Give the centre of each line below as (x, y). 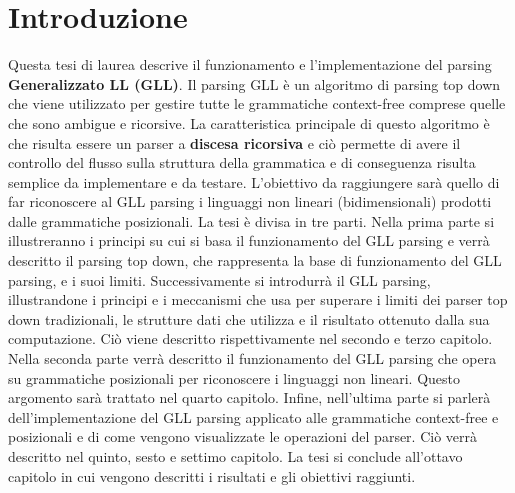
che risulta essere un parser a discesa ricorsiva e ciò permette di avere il (234, 142)
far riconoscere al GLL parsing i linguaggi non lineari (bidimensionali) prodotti (250, 201)
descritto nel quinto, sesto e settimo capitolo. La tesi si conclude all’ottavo (235, 456)
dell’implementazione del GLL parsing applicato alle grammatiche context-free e (253, 416)
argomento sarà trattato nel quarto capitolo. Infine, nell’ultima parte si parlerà (249, 397)
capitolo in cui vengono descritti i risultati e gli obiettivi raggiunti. (212, 475)
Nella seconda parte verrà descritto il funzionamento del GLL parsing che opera (252, 358)
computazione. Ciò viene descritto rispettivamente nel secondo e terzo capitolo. (250, 338)
